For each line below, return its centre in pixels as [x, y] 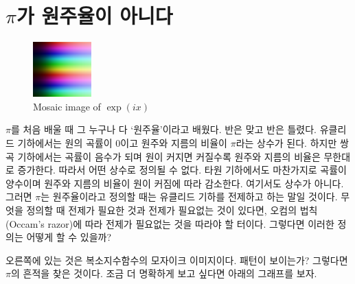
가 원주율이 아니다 [94, 15]
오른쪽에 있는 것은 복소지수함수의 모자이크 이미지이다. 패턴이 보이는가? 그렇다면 [177, 260]
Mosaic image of [67, 106]
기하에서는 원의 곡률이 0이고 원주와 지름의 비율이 [122, 143]
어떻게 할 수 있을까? [69, 237]
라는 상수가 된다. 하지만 [286, 143]
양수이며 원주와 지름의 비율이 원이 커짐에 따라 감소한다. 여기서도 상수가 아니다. [175, 183]
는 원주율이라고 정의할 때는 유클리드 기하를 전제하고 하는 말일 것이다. [189, 197]
